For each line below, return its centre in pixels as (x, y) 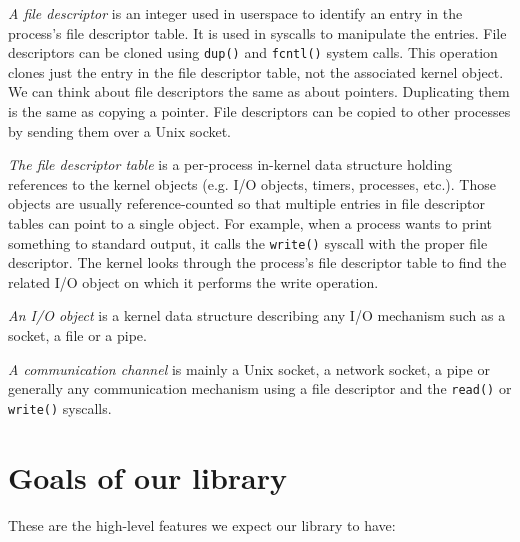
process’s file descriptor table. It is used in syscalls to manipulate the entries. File (257, 32)
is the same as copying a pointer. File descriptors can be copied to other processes (259, 111)
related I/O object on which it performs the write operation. (193, 281)
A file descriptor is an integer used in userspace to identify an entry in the (235, 13)
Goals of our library (148, 476)
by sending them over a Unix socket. (120, 130)
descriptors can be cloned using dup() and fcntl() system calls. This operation (253, 52)
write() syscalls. (60, 407)
